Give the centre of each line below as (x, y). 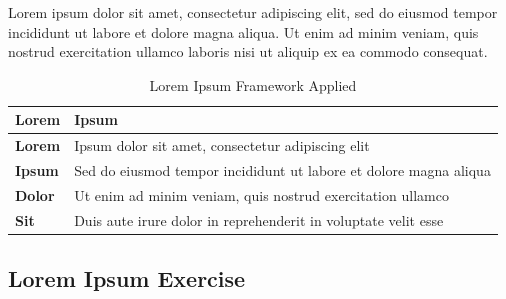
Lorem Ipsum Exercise (127, 278)
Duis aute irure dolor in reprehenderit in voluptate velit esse (259, 219)
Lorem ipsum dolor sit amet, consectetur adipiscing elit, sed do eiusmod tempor (253, 12)
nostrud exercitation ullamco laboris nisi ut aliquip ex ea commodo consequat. (248, 51)
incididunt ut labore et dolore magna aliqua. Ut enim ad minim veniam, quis (243, 31)
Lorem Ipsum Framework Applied (253, 84)
